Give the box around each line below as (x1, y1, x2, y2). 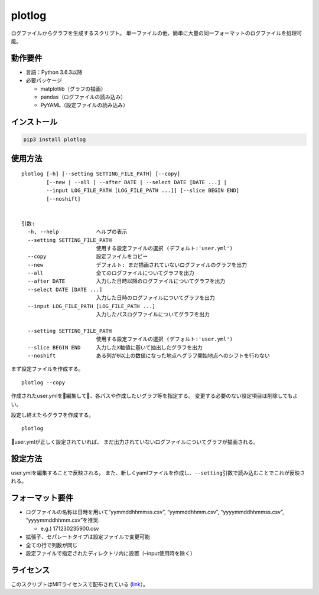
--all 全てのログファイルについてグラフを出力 (27, 270, 194, 277)
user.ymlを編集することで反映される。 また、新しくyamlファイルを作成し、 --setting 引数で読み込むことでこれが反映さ (11, 469, 305, 476)
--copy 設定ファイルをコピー (27, 253, 148, 260)
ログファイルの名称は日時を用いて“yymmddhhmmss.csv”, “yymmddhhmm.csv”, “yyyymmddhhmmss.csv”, (25, 508, 285, 515)
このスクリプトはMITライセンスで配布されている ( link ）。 (11, 580, 149, 587)
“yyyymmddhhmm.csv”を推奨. (25, 516, 100, 524)
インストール (11, 117, 58, 127)
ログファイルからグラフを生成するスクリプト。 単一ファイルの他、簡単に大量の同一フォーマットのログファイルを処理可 (11, 30, 302, 37)
